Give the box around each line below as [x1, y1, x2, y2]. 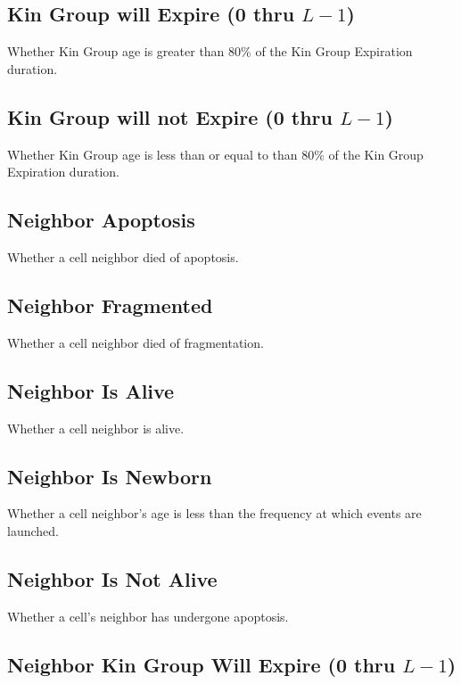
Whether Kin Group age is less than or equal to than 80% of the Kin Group [7, 144, 424, 163]
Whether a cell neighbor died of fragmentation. [7, 333, 264, 351]
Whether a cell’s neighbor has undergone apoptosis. [7, 606, 289, 625]
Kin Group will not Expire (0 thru [7, 103, 333, 130]
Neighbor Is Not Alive [7, 565, 218, 592]
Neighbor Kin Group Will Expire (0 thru [7, 650, 396, 678]
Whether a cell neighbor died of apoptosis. [7, 247, 239, 266]
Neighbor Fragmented [7, 291, 213, 318]
